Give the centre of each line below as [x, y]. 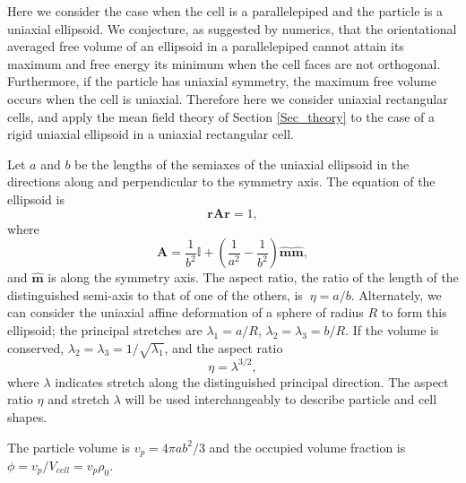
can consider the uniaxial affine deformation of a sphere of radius [186, 312]
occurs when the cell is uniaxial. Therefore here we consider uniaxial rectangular [228, 98]
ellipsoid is [36, 198]
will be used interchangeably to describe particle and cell [281, 399]
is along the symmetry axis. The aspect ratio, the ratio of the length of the [253, 277]
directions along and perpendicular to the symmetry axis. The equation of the [221, 181]
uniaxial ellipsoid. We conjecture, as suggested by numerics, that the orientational [232, 28]
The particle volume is [69, 447]
